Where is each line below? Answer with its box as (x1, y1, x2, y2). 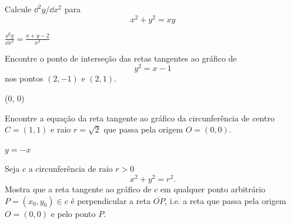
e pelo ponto (51, 207, 96, 219)
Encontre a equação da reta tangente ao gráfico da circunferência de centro (5, 111, 275, 124)
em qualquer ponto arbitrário (160, 183, 266, 195)
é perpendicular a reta (71, 194, 150, 206)
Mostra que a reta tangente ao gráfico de (5, 183, 152, 195)
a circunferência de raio (28, 162, 113, 175)
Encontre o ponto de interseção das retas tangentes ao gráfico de (5, 52, 237, 64)
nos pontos (5, 72, 44, 84)
